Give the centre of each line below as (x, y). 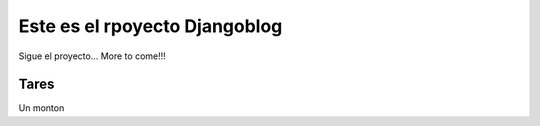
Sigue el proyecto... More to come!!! (92, 56)
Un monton (41, 108)
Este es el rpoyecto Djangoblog (150, 26)
